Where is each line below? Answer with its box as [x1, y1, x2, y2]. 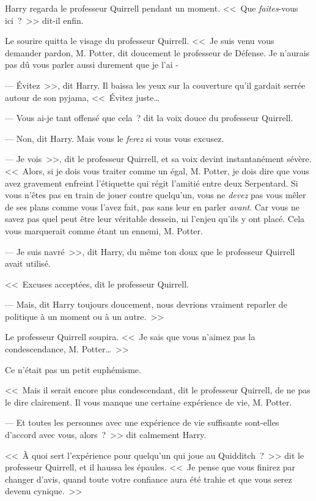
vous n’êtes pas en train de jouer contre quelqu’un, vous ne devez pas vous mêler [5, 188, 306, 201]
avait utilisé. [5, 257, 51, 270]
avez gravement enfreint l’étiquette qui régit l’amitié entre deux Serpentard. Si [5, 176, 298, 189]
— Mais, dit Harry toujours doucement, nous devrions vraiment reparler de [5, 298, 287, 311]
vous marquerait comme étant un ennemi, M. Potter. [5, 224, 203, 237]
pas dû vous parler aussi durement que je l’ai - [5, 58, 178, 71]
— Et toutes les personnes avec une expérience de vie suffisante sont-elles [5, 416, 279, 429]
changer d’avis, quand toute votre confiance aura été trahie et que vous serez [5, 472, 292, 485]
